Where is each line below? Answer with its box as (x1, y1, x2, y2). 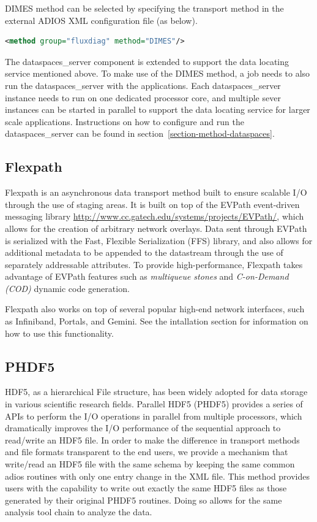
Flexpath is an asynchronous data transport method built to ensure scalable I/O (5, 186, 307, 199)
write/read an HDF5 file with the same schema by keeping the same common (5, 458, 295, 470)
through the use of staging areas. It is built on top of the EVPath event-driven (5, 198, 300, 210)
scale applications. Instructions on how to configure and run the (5, 115, 244, 128)
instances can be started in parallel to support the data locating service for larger (5, 103, 310, 116)
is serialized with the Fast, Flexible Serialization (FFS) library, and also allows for (5, 234, 313, 247)
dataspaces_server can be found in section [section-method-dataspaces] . (5, 127, 275, 140)
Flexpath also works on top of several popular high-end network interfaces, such (5, 302, 305, 315)
